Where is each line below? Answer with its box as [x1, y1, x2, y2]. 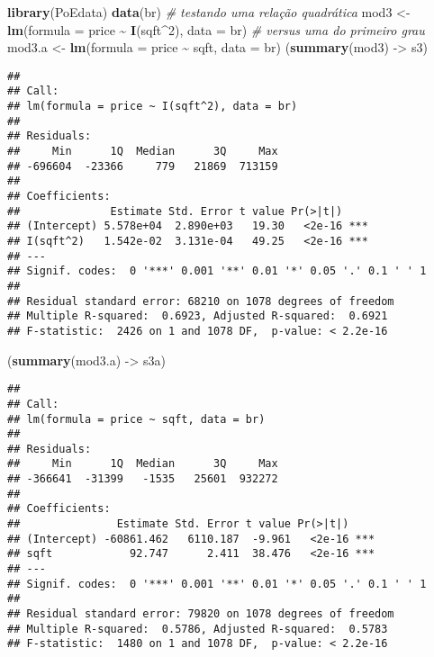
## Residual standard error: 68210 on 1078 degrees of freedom [7, 294, 394, 308]
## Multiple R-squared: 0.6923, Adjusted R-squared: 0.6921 [7, 310, 388, 323]
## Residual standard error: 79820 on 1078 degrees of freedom [7, 607, 394, 621]
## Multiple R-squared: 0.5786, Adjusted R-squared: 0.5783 [7, 622, 388, 635]
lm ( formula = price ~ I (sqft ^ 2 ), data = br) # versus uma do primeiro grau [7, 20, 425, 39]
